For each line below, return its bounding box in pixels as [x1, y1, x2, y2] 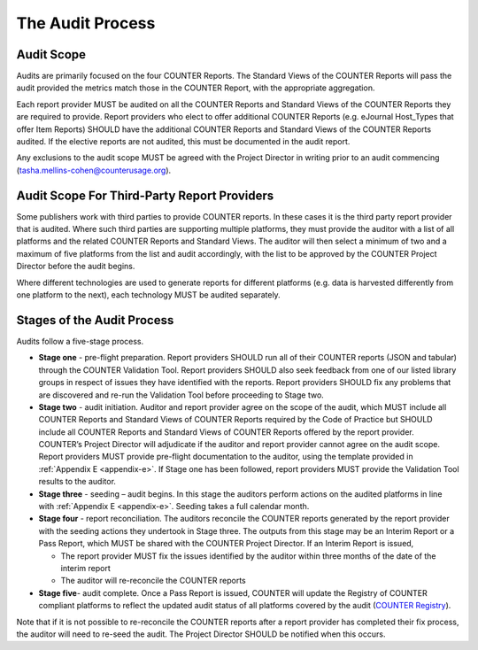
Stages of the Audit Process [16, 313, 174, 328]
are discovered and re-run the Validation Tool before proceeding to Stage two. [38, 390, 325, 400]
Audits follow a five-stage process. [16, 336, 144, 346]
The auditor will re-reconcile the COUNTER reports [60, 576, 247, 586]
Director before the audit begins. [16, 261, 135, 272]
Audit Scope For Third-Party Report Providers [16, 188, 274, 203]
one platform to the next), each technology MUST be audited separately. [16, 290, 281, 300]
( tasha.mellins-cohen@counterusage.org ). [16, 165, 172, 175]
